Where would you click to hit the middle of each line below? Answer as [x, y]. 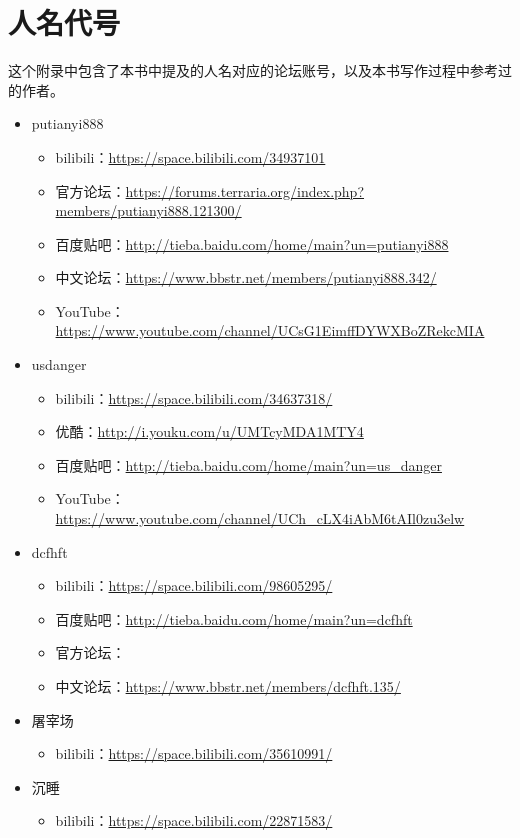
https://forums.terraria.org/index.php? [245, 190]
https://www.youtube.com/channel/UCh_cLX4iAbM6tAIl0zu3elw [260, 518]
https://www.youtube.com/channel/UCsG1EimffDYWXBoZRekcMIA [270, 330]
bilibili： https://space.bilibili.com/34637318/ [194, 397]
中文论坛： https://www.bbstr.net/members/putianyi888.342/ [246, 277]
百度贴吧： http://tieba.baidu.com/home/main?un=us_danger [248, 464]
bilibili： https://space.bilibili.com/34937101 [190, 156]
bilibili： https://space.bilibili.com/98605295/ [194, 585]
